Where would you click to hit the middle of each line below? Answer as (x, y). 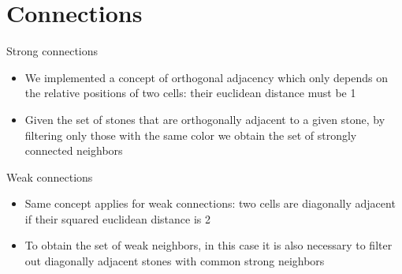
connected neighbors (74, 150)
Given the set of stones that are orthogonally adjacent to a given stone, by (205, 119)
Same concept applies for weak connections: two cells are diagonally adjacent (210, 203)
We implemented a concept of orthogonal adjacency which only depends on (206, 77)
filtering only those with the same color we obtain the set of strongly (191, 135)
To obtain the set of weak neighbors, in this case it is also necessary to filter (208, 245)
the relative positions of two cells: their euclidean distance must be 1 (190, 93)
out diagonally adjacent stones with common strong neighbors (175, 261)
